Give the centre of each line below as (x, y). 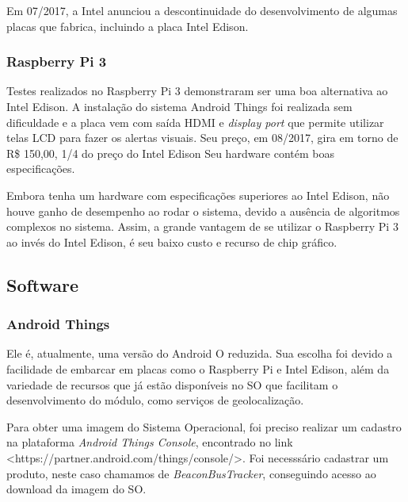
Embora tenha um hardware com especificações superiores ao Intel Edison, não (198, 195)
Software (43, 284)
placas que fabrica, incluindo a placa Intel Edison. (128, 26)
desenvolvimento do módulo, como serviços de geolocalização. (155, 400)
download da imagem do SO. (76, 489)
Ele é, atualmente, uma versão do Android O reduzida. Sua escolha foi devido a (200, 353)
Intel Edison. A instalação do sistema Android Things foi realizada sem (179, 106)
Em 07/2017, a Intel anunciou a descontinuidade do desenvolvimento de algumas (202, 10)
